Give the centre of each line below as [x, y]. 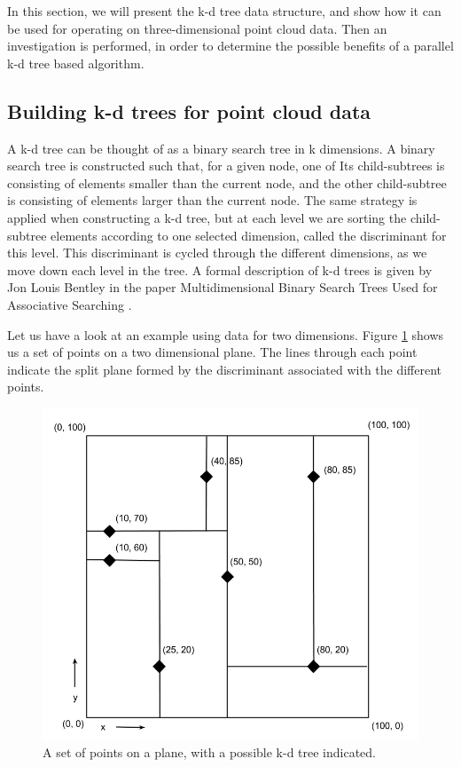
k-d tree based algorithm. [76, 63]
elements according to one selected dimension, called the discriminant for [249, 235]
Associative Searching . [70, 304]
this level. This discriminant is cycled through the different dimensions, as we [217, 253]
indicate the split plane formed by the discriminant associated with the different [225, 369]
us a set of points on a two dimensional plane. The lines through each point [212, 352]
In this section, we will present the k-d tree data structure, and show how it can [224, 11]
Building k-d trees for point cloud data [189, 111]
